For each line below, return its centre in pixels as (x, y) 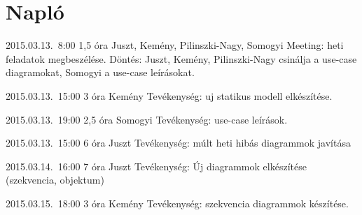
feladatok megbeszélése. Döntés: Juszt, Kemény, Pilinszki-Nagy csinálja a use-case (181, 58)
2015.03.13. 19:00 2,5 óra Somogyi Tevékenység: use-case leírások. (147, 119)
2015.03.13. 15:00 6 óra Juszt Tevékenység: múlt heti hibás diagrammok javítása (178, 143)
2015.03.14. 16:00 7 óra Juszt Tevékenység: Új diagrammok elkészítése (156, 166)
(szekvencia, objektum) (55, 180)
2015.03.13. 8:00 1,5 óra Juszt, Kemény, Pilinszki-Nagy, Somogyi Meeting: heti (175, 45)
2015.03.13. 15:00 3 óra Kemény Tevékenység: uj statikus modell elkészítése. (169, 95)
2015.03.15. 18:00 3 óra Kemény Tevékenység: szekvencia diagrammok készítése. (177, 203)
